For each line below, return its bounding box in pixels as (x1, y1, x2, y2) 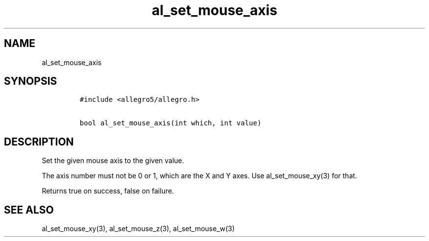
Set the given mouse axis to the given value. (42, 156, 184, 165)
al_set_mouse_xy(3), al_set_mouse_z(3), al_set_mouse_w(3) (42, 224, 235, 233)
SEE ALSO (4, 203, 54, 216)
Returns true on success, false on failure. (42, 187, 174, 195)
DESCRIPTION (4, 135, 74, 148)
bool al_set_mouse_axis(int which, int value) (79, 119, 262, 127)
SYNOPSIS (4, 75, 57, 88)
